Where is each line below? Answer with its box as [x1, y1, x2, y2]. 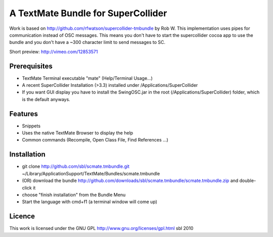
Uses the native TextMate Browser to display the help [22, 130, 133, 136]
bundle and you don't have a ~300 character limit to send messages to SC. [9, 39, 166, 45]
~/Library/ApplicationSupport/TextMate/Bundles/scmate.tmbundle [22, 170, 160, 176]
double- [239, 177, 256, 184]
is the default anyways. [22, 96, 70, 102]
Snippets [22, 123, 40, 129]
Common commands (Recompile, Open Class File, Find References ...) [22, 137, 169, 143]
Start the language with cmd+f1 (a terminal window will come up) [22, 199, 158, 205]
